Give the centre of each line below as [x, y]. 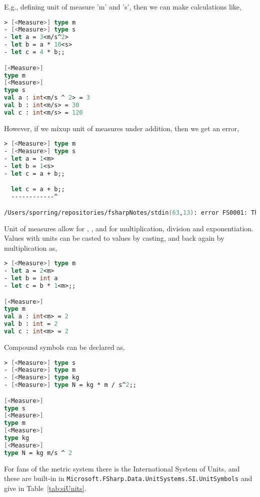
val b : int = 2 [31, 324]
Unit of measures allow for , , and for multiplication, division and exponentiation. [129, 228]
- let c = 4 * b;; [34, 52]
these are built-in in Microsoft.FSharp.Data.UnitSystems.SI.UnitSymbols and [128, 478]
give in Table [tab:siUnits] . [45, 488]
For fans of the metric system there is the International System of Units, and [122, 468]
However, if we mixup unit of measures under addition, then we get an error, [122, 128]
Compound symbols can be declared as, [64, 347]
